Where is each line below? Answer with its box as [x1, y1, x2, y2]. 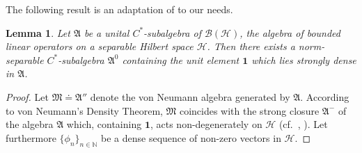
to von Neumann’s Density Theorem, [6, 103, 163, 118]
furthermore [6, 130, 56, 145]
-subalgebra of [143, 25, 201, 40]
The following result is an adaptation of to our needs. [6, 2, 233, 16]
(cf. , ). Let [278, 117, 328, 131]
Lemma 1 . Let [6, 25, 70, 40]
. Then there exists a [207, 39, 295, 54]
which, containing [66, 117, 142, 131]
